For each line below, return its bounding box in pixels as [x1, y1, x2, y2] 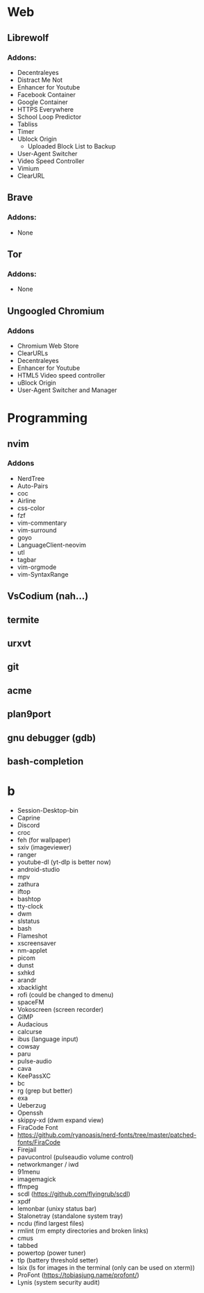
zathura [17, 879, 40, 888]
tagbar [17, 555, 37, 564]
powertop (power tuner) [17, 1249, 86, 1257]
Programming [7, 410, 88, 426]
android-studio [17, 865, 60, 873]
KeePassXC [17, 1072, 51, 1080]
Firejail [17, 1145, 37, 1153]
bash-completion [7, 755, 84, 767]
